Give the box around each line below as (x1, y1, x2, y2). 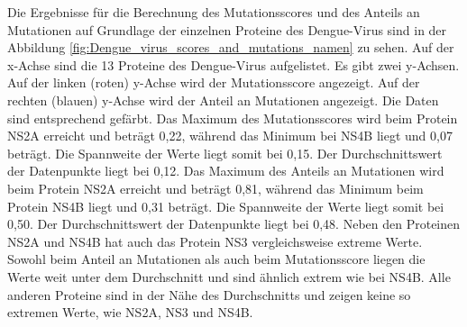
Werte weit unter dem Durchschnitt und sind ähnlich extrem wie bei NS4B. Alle (7, 267, 451, 286)
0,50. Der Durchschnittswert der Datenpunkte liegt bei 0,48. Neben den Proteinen (7, 214, 461, 233)
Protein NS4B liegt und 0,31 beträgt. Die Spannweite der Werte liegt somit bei (7, 196, 444, 215)
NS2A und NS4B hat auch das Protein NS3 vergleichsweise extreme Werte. (7, 232, 423, 250)
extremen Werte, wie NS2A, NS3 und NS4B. (7, 303, 253, 322)
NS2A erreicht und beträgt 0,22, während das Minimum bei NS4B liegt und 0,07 (7, 126, 453, 145)
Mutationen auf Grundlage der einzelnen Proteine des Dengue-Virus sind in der (7, 20, 447, 39)
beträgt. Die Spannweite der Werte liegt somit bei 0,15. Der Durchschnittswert (7, 143, 443, 162)
